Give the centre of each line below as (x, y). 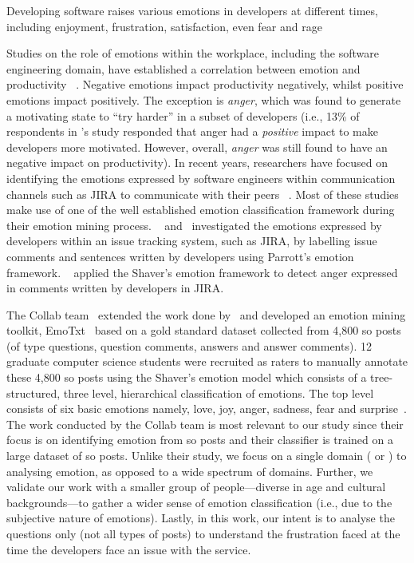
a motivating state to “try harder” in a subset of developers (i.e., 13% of (183, 115)
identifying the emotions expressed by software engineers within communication (201, 178)
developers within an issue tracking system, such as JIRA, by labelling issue (192, 241)
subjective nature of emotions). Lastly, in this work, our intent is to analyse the (201, 518)
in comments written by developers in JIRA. (115, 288)
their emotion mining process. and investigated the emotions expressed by (194, 225)
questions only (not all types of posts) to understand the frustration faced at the (203, 533)
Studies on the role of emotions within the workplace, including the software (193, 53)
